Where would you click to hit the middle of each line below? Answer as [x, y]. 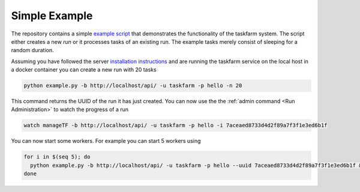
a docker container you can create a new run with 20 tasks [84, 70]
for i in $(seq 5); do [57, 157]
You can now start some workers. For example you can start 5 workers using [106, 141]
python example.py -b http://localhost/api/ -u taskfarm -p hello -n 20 [133, 86]
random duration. [32, 50]
